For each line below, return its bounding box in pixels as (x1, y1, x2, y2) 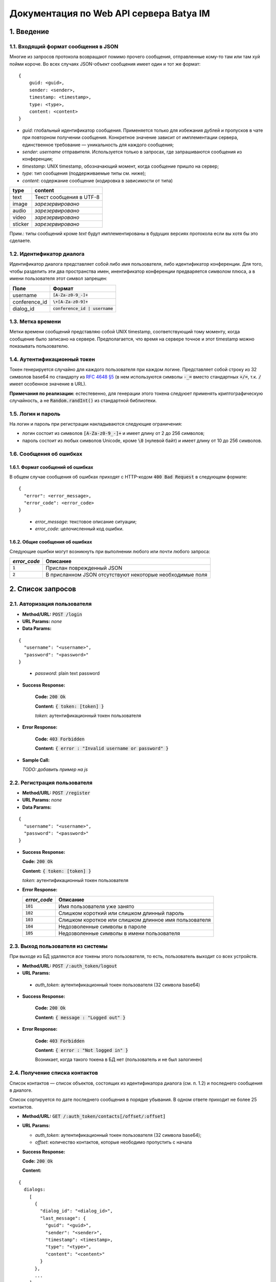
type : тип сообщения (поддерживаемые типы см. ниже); (22, 170, 146, 176)
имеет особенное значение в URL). (9, 381, 87, 387)
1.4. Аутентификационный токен (9, 355, 96, 363)
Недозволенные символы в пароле (58, 923, 147, 930)
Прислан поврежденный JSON (45, 564, 123, 571)
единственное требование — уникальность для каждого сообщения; (22, 142, 174, 148)
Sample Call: (22, 757, 50, 763)
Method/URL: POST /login (22, 611, 82, 617)
